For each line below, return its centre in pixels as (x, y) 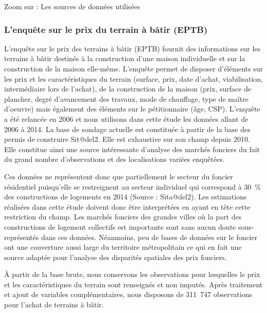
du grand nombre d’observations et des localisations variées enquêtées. (115, 159)
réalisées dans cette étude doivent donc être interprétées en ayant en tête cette (127, 206)
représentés (22, 237)
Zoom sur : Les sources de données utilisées (72, 6)
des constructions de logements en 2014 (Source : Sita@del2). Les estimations (126, 197)
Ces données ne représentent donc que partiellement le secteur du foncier (119, 176)
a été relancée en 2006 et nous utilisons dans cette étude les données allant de (126, 118)
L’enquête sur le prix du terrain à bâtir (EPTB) (106, 29)
